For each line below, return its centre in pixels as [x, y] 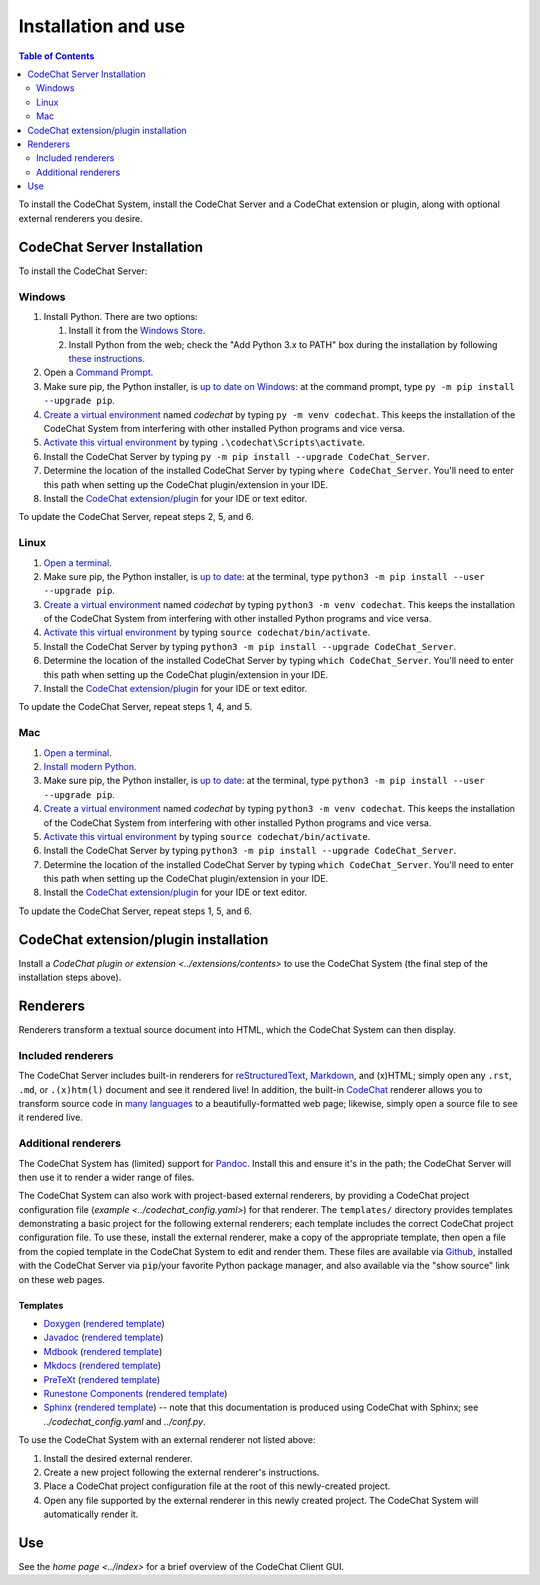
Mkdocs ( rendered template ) [102, 1366]
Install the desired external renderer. [118, 1458]
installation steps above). [70, 977]
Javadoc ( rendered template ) [103, 1337]
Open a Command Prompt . [98, 372]
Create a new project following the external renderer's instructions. [181, 1472]
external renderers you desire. [81, 218]
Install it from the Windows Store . [137, 331]
